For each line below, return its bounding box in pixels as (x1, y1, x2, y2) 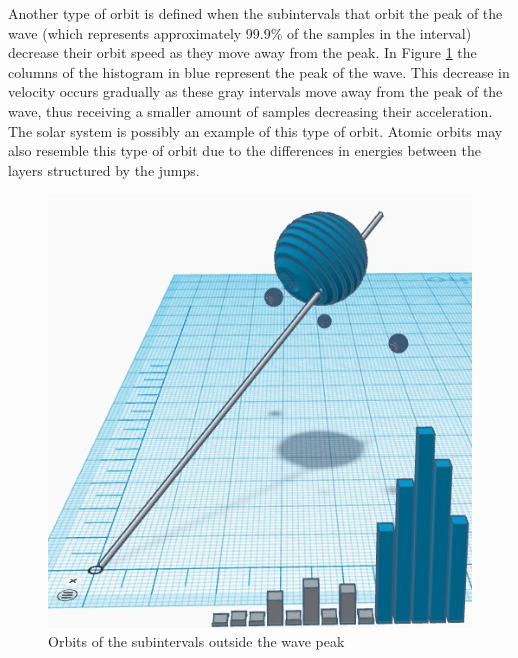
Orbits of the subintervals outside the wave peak (48, 631, 345, 652)
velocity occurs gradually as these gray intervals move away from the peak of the (8, 81, 503, 102)
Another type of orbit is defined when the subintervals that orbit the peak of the (8, 3, 503, 23)
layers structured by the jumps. (8, 159, 200, 180)
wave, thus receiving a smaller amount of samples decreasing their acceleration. (8, 100, 493, 121)
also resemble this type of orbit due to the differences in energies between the (8, 140, 481, 161)
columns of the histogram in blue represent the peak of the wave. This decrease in (8, 61, 510, 82)
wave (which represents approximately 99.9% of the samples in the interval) (8, 22, 472, 43)
